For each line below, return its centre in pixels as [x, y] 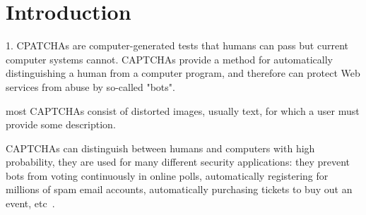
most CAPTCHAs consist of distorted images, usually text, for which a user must [183, 110]
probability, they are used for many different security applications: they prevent [178, 162]
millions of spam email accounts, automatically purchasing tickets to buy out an [179, 189]
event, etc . [30, 203]
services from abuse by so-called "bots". [90, 86]
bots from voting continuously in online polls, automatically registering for [167, 175]
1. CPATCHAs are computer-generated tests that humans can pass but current [177, 45]
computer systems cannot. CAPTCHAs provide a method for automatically [169, 59]
